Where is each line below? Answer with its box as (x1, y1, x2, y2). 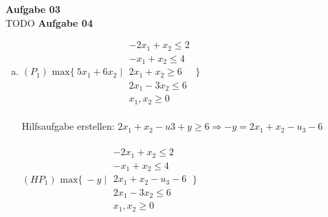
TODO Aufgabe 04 (6, 15, 93, 30)
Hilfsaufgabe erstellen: (21, 119, 115, 133)
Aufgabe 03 (6, 2, 61, 16)
